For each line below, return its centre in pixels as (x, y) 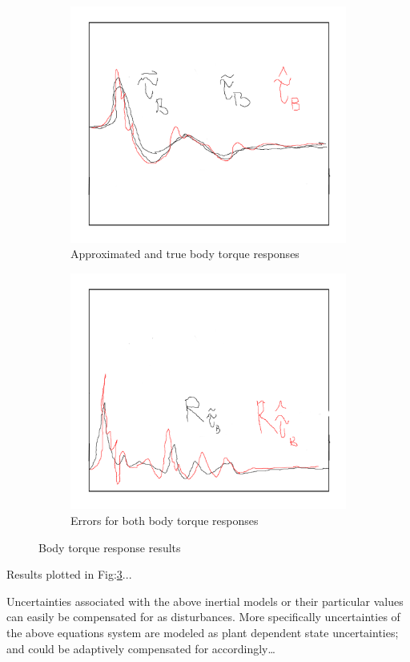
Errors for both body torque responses (165, 520)
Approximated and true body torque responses (185, 254)
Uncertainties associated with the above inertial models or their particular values (205, 601)
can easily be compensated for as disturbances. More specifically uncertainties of (203, 617)
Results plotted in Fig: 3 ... (69, 574)
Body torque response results (110, 547)
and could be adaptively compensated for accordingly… (141, 648)
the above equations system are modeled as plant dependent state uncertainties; (203, 632)
